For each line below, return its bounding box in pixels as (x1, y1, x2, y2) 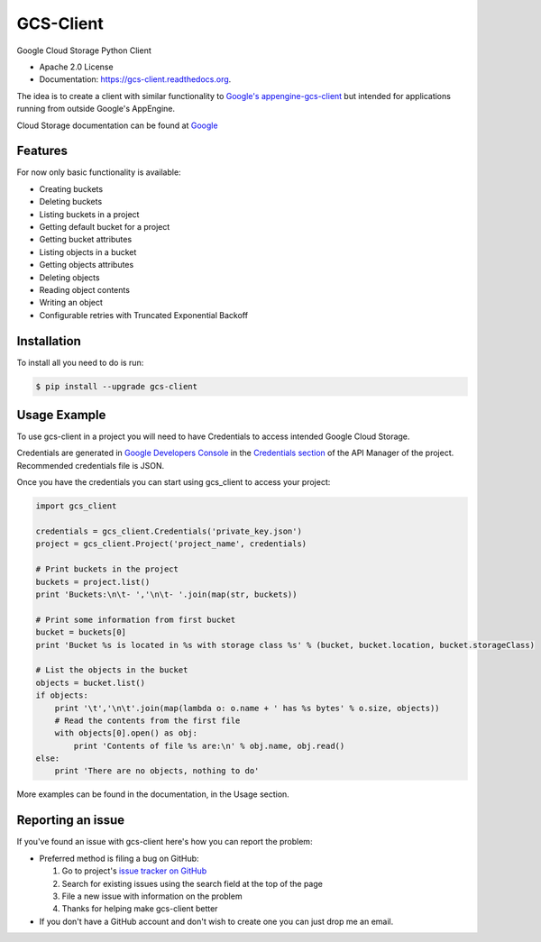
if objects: (35, 690, 89, 700)
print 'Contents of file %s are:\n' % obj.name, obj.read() (73, 740, 345, 751)
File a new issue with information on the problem (61, 891, 243, 901)
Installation (16, 334, 81, 349)
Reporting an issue (16, 812, 125, 828)
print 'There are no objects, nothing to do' (54, 766, 260, 776)
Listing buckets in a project (39, 208, 140, 220)
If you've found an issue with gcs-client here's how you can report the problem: (16, 837, 313, 847)
